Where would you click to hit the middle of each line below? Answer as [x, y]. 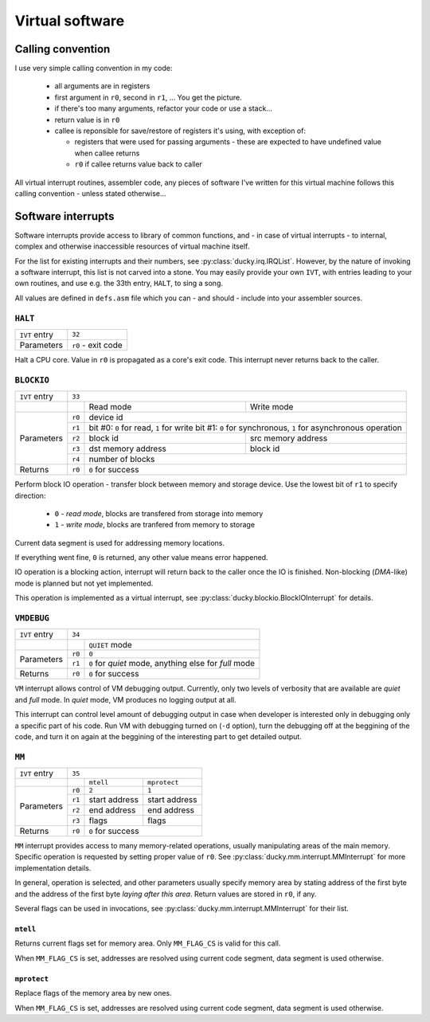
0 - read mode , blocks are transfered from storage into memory [159, 513]
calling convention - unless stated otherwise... [90, 193]
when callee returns [107, 153]
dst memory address [128, 448]
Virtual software [70, 21]
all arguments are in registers [102, 86]
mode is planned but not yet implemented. [84, 583]
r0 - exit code [97, 345]
